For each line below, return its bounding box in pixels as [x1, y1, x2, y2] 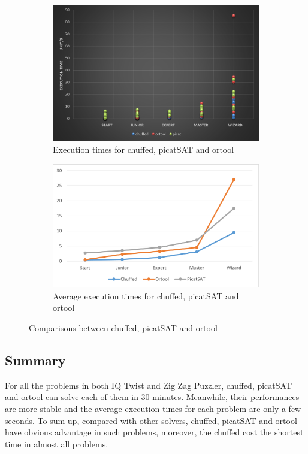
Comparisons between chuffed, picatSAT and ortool [29, 321, 218, 334]
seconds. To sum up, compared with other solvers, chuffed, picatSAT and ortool [5, 414, 297, 426]
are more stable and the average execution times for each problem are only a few [5, 402, 301, 414]
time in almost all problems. [5, 437, 108, 450]
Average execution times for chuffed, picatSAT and [53, 289, 239, 302]
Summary [5, 350, 66, 369]
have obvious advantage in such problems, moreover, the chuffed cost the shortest [5, 426, 304, 438]
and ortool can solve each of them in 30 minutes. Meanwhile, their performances [5, 391, 300, 403]
